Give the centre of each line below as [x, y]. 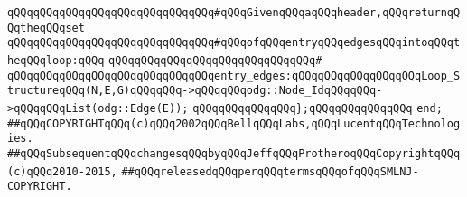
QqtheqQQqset [46, 28]
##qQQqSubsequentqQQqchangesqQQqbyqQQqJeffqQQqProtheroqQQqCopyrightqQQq [234, 153]
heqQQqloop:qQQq [56, 60]
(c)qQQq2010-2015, [62, 171]
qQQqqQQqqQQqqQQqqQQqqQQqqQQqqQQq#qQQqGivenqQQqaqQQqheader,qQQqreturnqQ [234, 13]
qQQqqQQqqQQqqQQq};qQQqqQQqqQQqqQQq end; [318, 108]
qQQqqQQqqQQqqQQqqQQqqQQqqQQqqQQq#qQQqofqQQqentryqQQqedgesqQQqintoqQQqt [234, 43]
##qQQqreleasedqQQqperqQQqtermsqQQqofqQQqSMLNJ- [270, 171]
